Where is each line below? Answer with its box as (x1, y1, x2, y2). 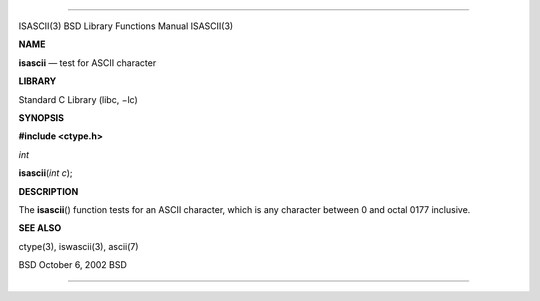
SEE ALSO (18, 222, 62, 234)
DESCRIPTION (18, 185, 79, 197)
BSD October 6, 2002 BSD (18, 259, 127, 271)
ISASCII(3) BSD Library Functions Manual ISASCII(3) (18, 20, 234, 32)
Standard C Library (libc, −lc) (18, 93, 139, 105)
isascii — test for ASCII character (18, 56, 157, 69)
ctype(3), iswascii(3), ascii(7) (18, 240, 139, 252)
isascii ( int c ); (18, 167, 74, 179)
